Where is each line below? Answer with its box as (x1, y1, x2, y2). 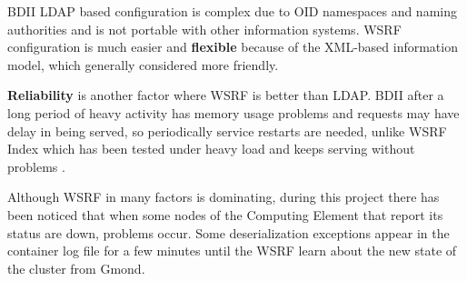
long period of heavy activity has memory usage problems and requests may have (7, 103, 460, 122)
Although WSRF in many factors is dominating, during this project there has (7, 187, 440, 206)
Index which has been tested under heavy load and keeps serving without (7, 139, 415, 158)
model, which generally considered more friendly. (7, 55, 279, 74)
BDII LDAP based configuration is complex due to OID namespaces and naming (7, 2, 457, 20)
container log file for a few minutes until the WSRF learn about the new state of (7, 241, 457, 260)
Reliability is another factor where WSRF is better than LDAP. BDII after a (7, 85, 444, 105)
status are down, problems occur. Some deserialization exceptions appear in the (7, 223, 450, 242)
